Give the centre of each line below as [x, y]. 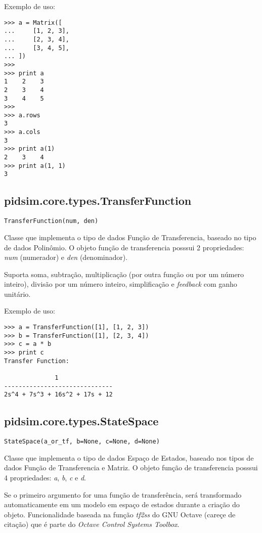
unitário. [17, 294]
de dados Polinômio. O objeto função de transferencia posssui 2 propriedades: [124, 247]
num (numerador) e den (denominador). [66, 257]
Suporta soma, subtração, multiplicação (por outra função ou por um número [124, 274]
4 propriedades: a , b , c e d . [45, 478]
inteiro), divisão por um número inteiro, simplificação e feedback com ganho [121, 284]
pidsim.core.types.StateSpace [81, 421]
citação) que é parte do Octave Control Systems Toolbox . [92, 524]
